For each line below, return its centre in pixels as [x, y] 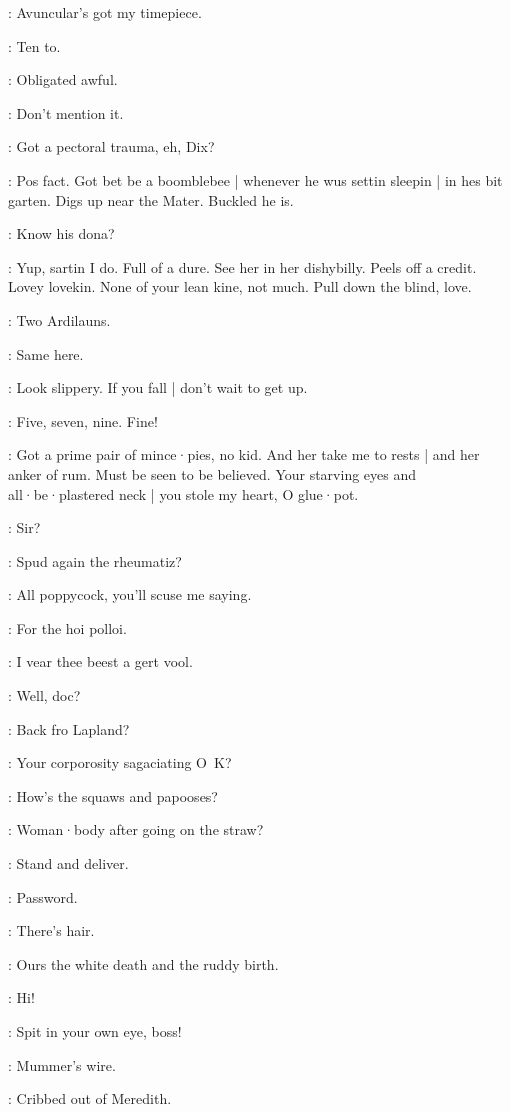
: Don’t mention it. [66, 112]
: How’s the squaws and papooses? [113, 795]
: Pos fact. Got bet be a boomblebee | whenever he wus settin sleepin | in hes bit [255, 179]
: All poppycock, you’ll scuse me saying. [130, 594]
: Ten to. [34, 45]
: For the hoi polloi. [67, 627]
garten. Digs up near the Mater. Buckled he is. [151, 199]
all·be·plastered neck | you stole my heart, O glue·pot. [183, 493]
